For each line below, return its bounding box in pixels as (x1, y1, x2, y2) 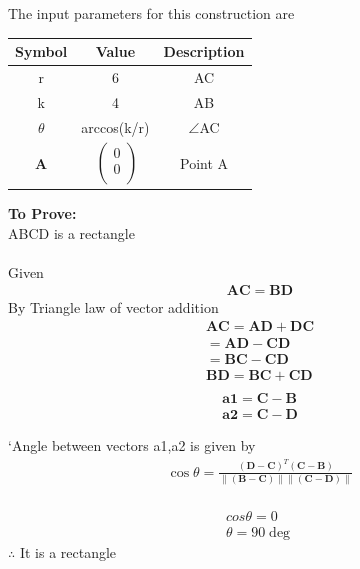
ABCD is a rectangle (8, 222, 135, 243)
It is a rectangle (19, 541, 117, 562)
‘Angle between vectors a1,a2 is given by (8, 435, 256, 456)
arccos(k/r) (81, 116, 150, 137)
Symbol (15, 41, 68, 62)
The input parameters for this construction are (8, 3, 295, 23)
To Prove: (8, 202, 77, 223)
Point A (180, 153, 229, 174)
